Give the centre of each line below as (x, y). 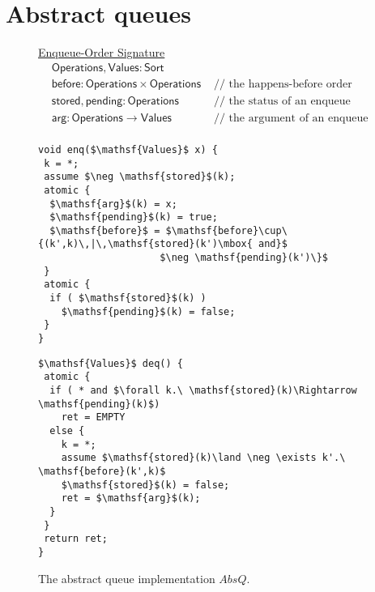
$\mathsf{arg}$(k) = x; (113, 204)
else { (67, 431)
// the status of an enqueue (282, 101)
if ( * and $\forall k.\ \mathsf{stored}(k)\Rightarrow (203, 391)
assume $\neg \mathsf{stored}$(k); (140, 177)
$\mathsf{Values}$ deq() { (111, 363)
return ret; (76, 539)
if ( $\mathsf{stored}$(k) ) (128, 298)
